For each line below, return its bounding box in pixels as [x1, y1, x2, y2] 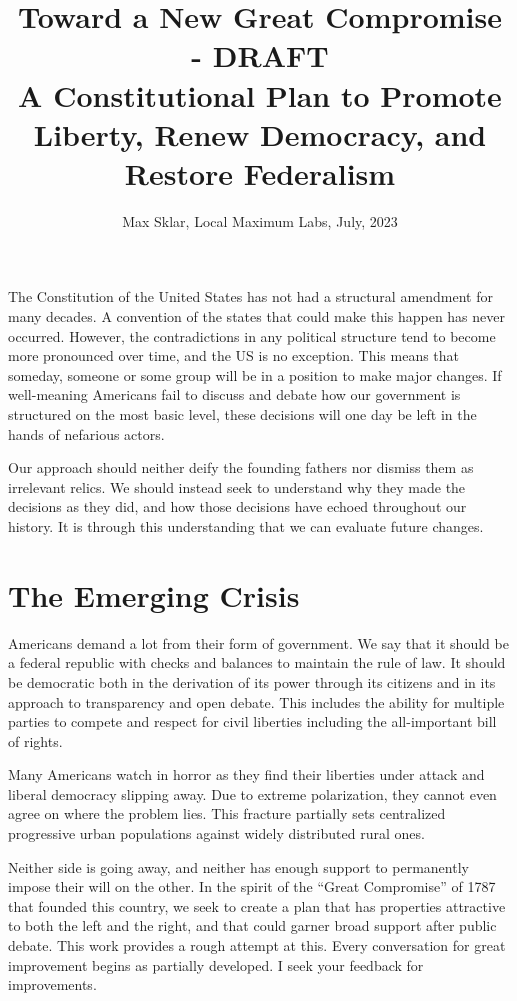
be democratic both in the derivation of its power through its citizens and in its [8, 671, 496, 692]
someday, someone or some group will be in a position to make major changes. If [8, 364, 502, 385]
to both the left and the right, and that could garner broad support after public [8, 915, 497, 936]
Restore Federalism [124, 152, 396, 193]
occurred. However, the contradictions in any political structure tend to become [8, 325, 496, 346]
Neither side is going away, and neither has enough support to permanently [8, 856, 469, 877]
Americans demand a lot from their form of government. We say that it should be [8, 632, 509, 653]
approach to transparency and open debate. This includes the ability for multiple [8, 691, 505, 712]
